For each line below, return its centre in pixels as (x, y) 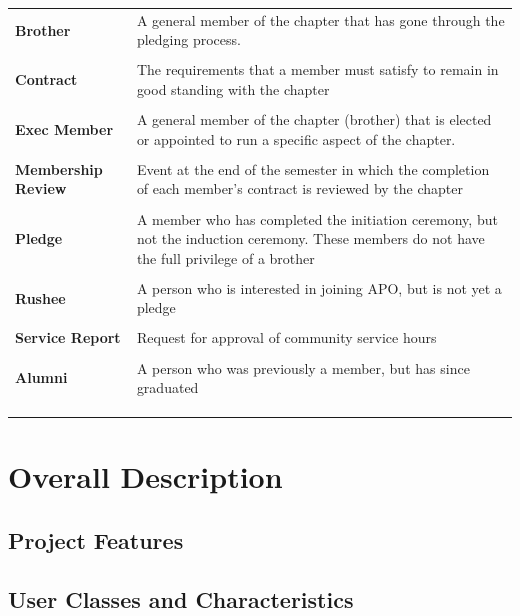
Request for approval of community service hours (286, 337)
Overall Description (145, 476)
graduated (167, 387)
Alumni (41, 377)
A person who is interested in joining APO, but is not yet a (319, 287)
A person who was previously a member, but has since (303, 367)
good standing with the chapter (233, 89)
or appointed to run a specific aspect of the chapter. (296, 138)
